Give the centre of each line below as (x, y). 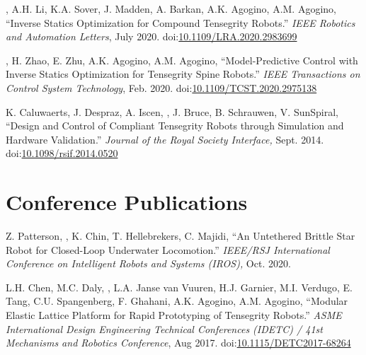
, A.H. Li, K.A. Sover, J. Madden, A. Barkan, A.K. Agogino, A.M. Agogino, (171, 8)
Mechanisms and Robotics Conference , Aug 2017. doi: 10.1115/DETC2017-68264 (178, 343)
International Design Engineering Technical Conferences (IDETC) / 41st (164, 328)
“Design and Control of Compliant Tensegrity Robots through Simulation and (175, 126)
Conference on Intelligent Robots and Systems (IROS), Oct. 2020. (148, 263)
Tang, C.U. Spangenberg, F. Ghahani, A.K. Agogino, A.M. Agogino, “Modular (177, 301)
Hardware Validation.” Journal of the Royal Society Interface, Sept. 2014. (165, 139)
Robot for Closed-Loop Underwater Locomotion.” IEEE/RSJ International (168, 249)
